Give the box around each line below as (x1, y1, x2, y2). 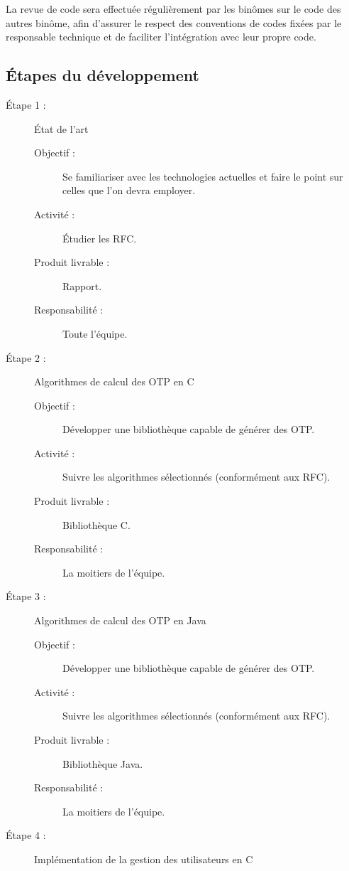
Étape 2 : (6, 350, 46, 365)
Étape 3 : (6, 589, 46, 604)
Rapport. (62, 278, 102, 293)
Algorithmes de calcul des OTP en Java (34, 613, 206, 628)
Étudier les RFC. (62, 230, 137, 245)
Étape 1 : (6, 97, 46, 112)
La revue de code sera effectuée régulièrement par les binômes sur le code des (6, 1, 341, 16)
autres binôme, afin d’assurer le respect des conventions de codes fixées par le (6, 15, 342, 30)
